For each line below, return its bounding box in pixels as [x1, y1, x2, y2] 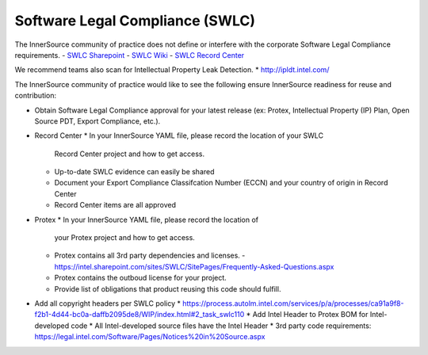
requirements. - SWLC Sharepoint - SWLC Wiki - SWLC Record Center [14, 50, 245, 59]
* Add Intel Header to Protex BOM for [246, 310, 369, 319]
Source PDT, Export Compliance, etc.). [34, 116, 161, 126]
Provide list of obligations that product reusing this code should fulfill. [54, 284, 281, 293]
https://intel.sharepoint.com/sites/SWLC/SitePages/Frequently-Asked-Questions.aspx [54, 261, 334, 271]
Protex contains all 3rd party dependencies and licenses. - [54, 250, 246, 261]
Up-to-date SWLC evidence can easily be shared [54, 167, 215, 177]
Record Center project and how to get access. [54, 149, 205, 158]
